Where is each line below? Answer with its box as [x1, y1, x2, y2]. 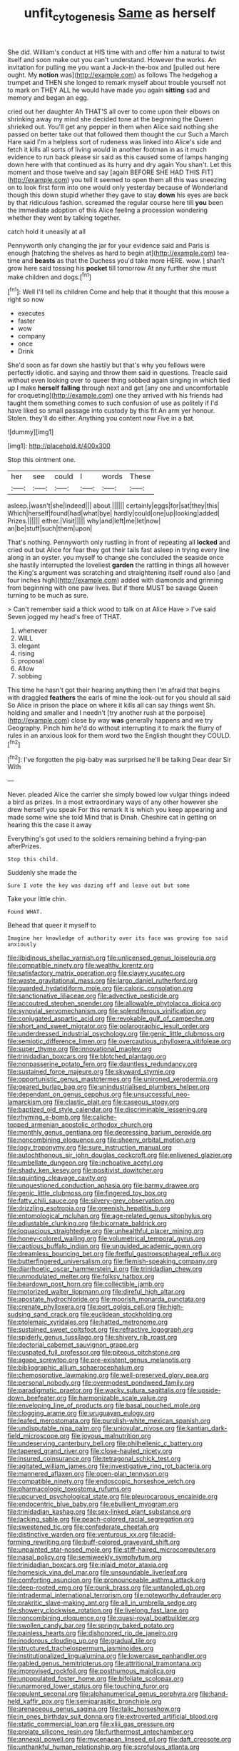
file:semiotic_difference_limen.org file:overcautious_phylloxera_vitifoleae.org [7, 1037, 232, 1045]
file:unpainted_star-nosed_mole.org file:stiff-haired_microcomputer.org [7, 1545, 216, 1554]
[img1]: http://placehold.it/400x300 [7, 441, 111, 451]
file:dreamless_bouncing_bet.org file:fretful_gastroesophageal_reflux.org [7, 1250, 221, 1258]
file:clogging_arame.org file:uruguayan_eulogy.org [7, 1409, 156, 1418]
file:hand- [199, 1690, 228, 1698]
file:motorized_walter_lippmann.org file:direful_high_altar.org [7, 1288, 185, 1296]
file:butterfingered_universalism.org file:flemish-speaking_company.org [7, 1257, 218, 1265]
